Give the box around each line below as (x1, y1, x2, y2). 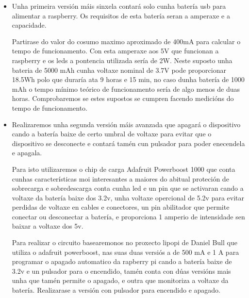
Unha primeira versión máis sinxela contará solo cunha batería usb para (12, 1, 226, 11)
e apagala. (12, 148, 42, 158)
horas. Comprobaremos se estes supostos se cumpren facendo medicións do (12, 93, 234, 103)
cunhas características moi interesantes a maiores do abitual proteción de (12, 173, 229, 183)
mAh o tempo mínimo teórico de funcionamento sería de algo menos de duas (12, 83, 240, 94)
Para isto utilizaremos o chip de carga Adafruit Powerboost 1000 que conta (12, 164, 235, 174)
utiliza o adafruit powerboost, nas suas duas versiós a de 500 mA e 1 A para (12, 247, 239, 257)
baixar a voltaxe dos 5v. (12, 221, 83, 231)
